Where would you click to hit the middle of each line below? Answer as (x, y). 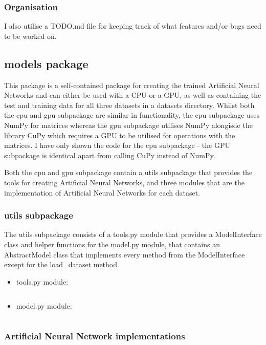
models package (46, 63)
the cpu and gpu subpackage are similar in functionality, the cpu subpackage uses (132, 115)
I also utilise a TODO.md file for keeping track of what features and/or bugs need (133, 26)
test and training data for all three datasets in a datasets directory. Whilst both (129, 105)
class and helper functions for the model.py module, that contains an (112, 244)
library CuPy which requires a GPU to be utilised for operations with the (120, 135)
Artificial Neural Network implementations (95, 336)
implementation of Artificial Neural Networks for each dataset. (102, 192)
